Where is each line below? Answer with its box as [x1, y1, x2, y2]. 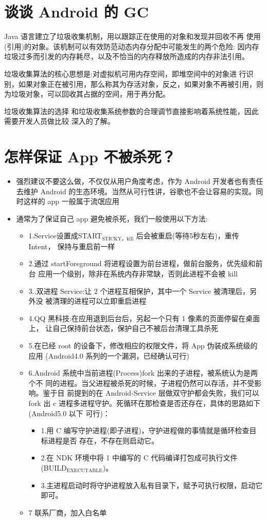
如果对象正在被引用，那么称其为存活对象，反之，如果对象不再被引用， [18, 78, 256, 89]
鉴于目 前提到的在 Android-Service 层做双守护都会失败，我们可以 [43, 387, 259, 398]
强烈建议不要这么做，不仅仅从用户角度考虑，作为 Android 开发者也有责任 [16, 176, 263, 186]
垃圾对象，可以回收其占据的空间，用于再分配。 [11, 88, 170, 99]
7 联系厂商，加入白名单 [28, 507, 107, 517]
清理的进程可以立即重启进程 [52, 295, 147, 306]
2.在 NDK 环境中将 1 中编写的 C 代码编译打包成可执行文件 [41, 452, 238, 463]
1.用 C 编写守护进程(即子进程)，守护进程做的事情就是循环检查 [41, 425, 250, 436]
